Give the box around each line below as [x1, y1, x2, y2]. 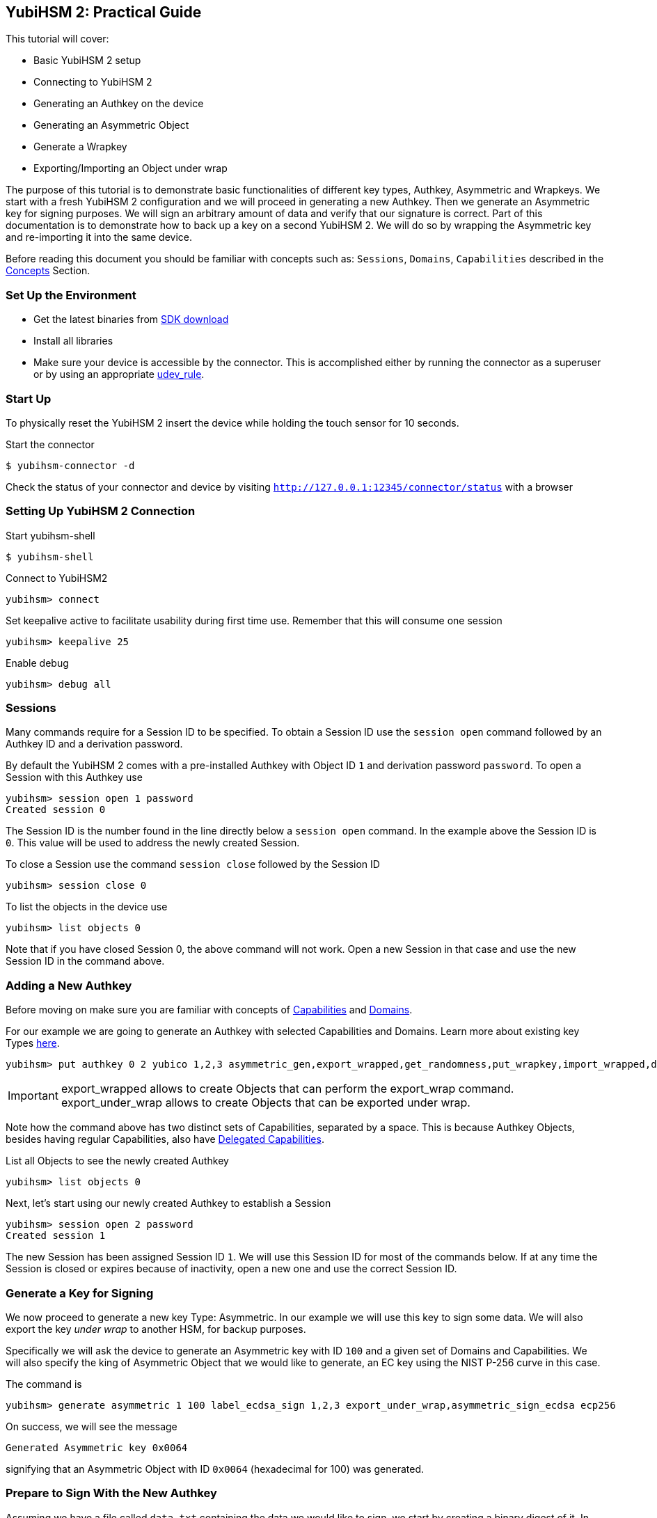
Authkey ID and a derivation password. [6, 738, 183, 750]
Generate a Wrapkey [33, 141, 127, 153]
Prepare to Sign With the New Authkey [6, 1486, 217, 1501]
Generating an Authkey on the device [33, 97, 204, 110]
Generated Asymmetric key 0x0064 [6, 1441, 188, 1453]
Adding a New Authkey [6, 978, 132, 993]
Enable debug [6, 656, 69, 669]
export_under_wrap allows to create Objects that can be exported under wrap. [61, 1096, 470, 1110]
